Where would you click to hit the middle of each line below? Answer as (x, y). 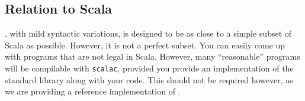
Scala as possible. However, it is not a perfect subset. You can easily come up (145, 45)
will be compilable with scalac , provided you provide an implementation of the (149, 68)
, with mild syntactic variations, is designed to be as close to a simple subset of (148, 33)
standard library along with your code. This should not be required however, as (149, 79)
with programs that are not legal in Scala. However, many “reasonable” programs (152, 56)
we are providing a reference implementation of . (93, 91)
